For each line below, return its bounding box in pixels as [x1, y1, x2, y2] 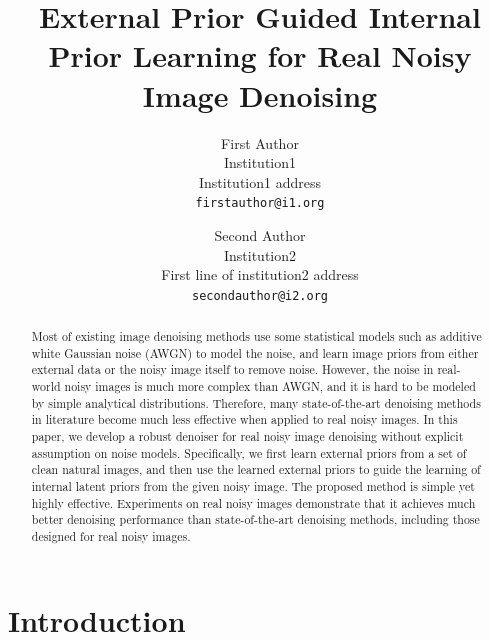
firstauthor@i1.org [195, 196, 325, 211]
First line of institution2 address [161, 264, 359, 285]
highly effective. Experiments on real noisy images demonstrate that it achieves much [31, 494, 476, 511]
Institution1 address [198, 171, 321, 192]
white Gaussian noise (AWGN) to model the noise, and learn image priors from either [31, 344, 479, 361]
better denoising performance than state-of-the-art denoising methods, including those [31, 511, 480, 528]
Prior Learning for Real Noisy [48, 35, 472, 76]
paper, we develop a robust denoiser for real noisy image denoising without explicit [31, 428, 464, 445]
